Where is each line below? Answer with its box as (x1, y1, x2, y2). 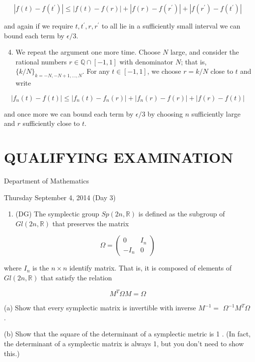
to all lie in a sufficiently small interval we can (101, 21, 241, 30)
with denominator (119, 56, 173, 66)
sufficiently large (191, 108, 241, 119)
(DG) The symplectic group (15, 209, 99, 219)
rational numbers (15, 56, 67, 66)
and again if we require (4, 21, 73, 30)
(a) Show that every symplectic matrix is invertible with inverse (4, 302, 196, 313)
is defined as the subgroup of (138, 209, 225, 219)
